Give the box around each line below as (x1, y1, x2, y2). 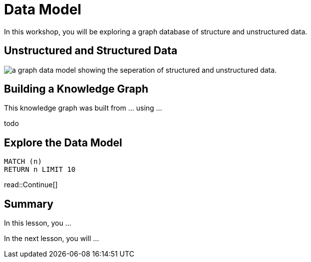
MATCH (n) (4, 157, 42, 166)
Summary (4, 197, 53, 210)
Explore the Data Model (4, 136, 122, 149)
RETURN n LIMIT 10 (4, 165, 76, 174)
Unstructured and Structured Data (4, 44, 178, 57)
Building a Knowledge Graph (4, 83, 149, 96)
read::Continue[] (4, 180, 58, 189)
